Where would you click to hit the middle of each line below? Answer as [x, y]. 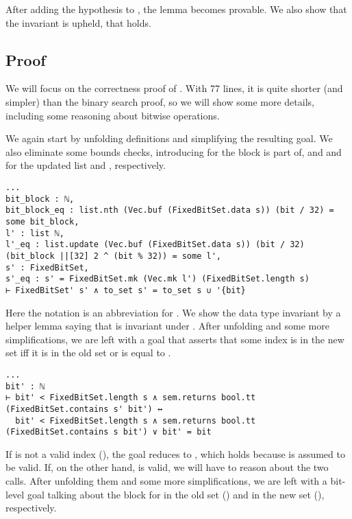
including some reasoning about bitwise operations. [113, 115]
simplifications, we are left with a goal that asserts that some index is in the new [175, 339]
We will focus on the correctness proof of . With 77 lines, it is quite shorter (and [174, 88]
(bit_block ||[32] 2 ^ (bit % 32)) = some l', [113, 256]
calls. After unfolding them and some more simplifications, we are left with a [166, 481]
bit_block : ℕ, [40, 199]
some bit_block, [42, 221]
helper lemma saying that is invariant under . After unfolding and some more [167, 326]
